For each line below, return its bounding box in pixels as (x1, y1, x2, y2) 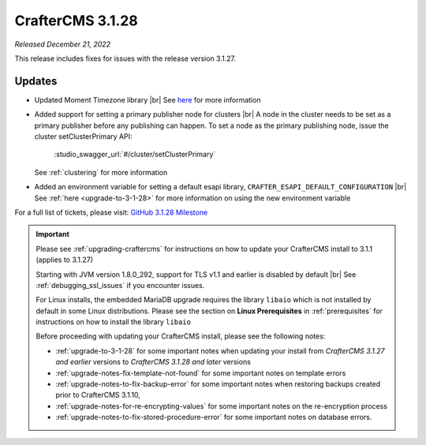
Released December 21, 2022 (14, 39, 110, 49)
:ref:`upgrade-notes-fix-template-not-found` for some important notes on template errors (55, 368, 346, 378)
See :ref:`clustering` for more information (34, 167, 168, 177)
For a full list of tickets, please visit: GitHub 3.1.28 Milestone (14, 208, 208, 217)
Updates (14, 74, 58, 88)
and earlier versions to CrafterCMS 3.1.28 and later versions (55, 357, 252, 367)
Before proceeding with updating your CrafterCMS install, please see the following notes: (35, 331, 326, 341)
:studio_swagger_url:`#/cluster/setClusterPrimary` (54, 150, 216, 159)
